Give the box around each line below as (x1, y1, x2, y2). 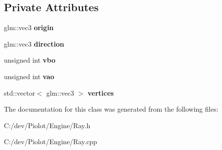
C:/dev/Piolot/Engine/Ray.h (4, 120, 91, 130)
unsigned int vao (4, 71, 55, 81)
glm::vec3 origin (4, 22, 54, 33)
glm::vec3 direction (4, 38, 64, 49)
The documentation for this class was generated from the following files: (4, 104, 219, 114)
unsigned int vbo (4, 55, 55, 65)
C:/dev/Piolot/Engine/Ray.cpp (4, 136, 97, 147)
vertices (87, 87, 114, 98)
